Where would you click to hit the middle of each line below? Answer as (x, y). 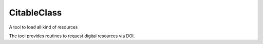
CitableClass (35, 13)
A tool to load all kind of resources (43, 27)
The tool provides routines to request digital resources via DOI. (72, 36)
